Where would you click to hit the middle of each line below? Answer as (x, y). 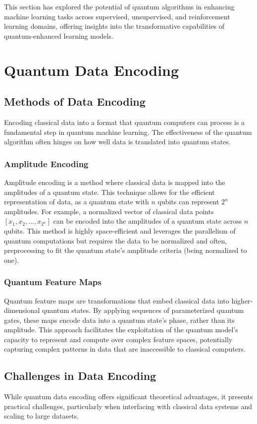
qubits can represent (188, 202)
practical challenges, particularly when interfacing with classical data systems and (128, 406)
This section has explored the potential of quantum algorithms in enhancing (119, 6)
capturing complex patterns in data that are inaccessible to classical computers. (125, 349)
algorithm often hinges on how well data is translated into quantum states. (117, 142)
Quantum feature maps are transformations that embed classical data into (117, 300)
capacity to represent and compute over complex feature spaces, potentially (118, 339)
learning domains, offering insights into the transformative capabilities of (114, 26)
